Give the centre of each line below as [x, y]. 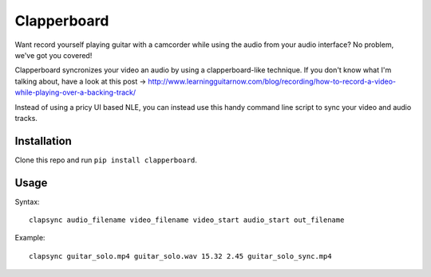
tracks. [26, 118]
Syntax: [27, 201]
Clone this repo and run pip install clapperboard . [106, 160]
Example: [30, 238]
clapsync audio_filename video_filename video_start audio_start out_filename [187, 220]
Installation [43, 140]
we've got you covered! [53, 55]
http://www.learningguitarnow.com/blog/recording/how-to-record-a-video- [272, 81]
